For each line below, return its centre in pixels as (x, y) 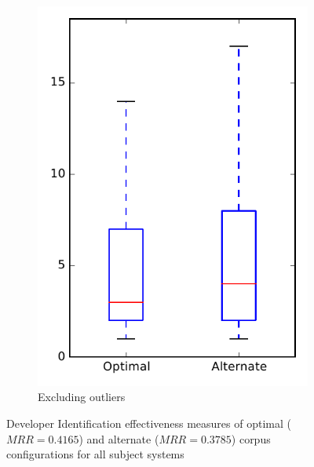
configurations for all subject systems (95, 454)
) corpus (251, 438)
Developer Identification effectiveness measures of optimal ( (149, 423)
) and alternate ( (119, 438)
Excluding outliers (82, 397)
